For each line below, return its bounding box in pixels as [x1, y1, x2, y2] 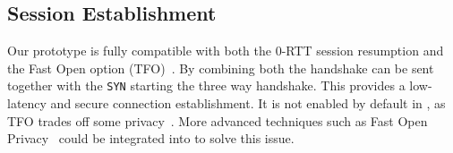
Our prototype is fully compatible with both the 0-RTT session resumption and [7, 41, 444, 60]
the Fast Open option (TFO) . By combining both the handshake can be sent [7, 58, 434, 77]
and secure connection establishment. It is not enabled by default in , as [50, 94, 446, 113]
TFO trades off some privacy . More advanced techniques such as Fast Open [7, 111, 428, 130]
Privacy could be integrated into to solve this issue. [7, 129, 295, 148]
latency [7, 94, 47, 113]
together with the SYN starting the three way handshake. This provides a [7, 76, 406, 95]
